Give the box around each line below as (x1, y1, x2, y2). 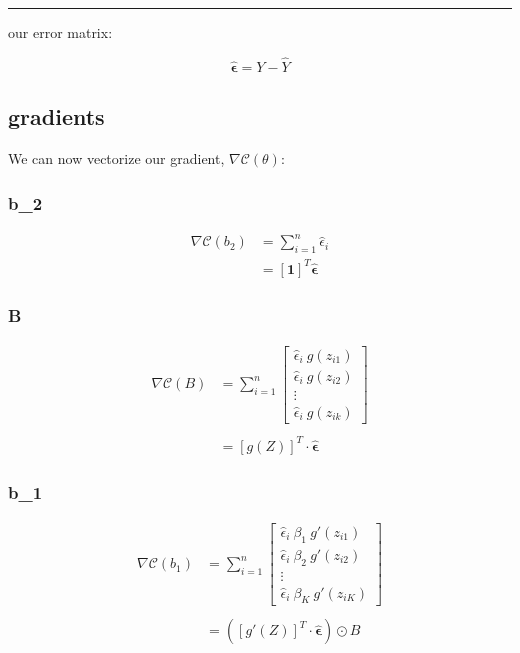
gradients (8, 101, 105, 132)
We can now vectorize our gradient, (8, 148, 225, 169)
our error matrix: (8, 22, 113, 42)
